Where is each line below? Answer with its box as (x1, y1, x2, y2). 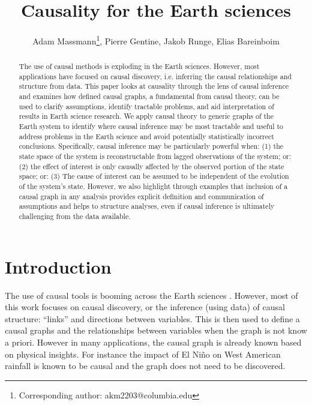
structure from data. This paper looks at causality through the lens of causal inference (19, 81, 289, 91)
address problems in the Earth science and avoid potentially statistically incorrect (19, 131, 274, 141)
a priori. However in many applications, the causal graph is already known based (5, 335, 302, 348)
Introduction (5, 254, 112, 278)
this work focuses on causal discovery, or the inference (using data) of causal (5, 301, 285, 313)
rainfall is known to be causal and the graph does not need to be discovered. (5, 359, 286, 372)
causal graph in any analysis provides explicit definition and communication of (19, 191, 264, 201)
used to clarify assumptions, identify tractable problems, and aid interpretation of (19, 101, 274, 111)
